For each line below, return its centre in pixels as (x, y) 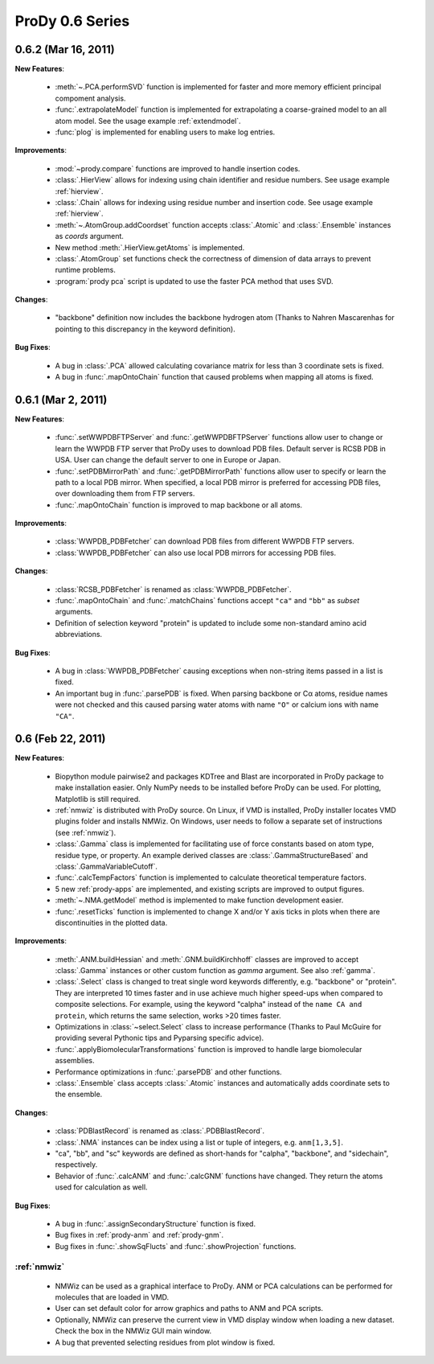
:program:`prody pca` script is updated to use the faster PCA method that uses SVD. (194, 281)
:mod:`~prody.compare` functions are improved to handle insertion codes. (178, 168)
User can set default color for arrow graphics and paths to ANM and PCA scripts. (189, 1309)
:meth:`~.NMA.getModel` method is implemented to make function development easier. (199, 900)
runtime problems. (85, 270)
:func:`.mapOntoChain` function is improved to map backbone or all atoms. (179, 505)
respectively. (76, 1165)
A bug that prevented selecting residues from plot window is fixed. (165, 1342)
